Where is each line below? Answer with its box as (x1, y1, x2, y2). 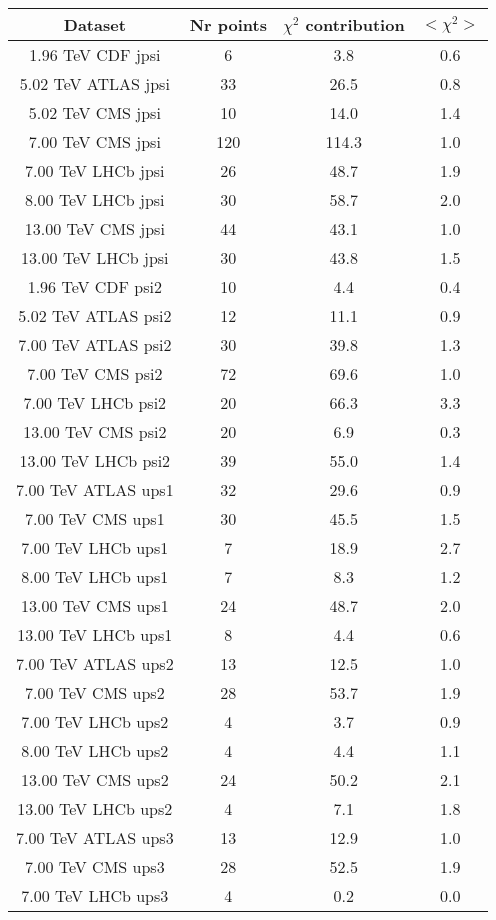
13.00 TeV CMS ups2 (21, 768, 169, 791)
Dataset (63, 13, 126, 36)
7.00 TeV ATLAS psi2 (18, 333, 172, 356)
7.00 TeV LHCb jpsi (25, 159, 165, 182)
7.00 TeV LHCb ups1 (21, 536, 169, 559)
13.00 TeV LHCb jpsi (21, 246, 169, 269)
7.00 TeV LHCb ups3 (21, 884, 169, 907)
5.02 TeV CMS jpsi (28, 101, 161, 124)
